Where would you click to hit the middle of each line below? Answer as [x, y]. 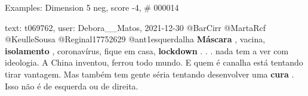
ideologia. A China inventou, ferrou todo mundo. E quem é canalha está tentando [154, 62]
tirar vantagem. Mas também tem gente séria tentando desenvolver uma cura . [150, 74]
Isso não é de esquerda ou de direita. [72, 86]
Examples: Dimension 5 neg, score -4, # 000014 [92, 7]
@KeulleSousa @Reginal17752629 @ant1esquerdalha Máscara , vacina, [135, 39]
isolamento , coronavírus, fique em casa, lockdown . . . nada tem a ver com [147, 50]
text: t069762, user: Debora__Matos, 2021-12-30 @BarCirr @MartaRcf [135, 27]
